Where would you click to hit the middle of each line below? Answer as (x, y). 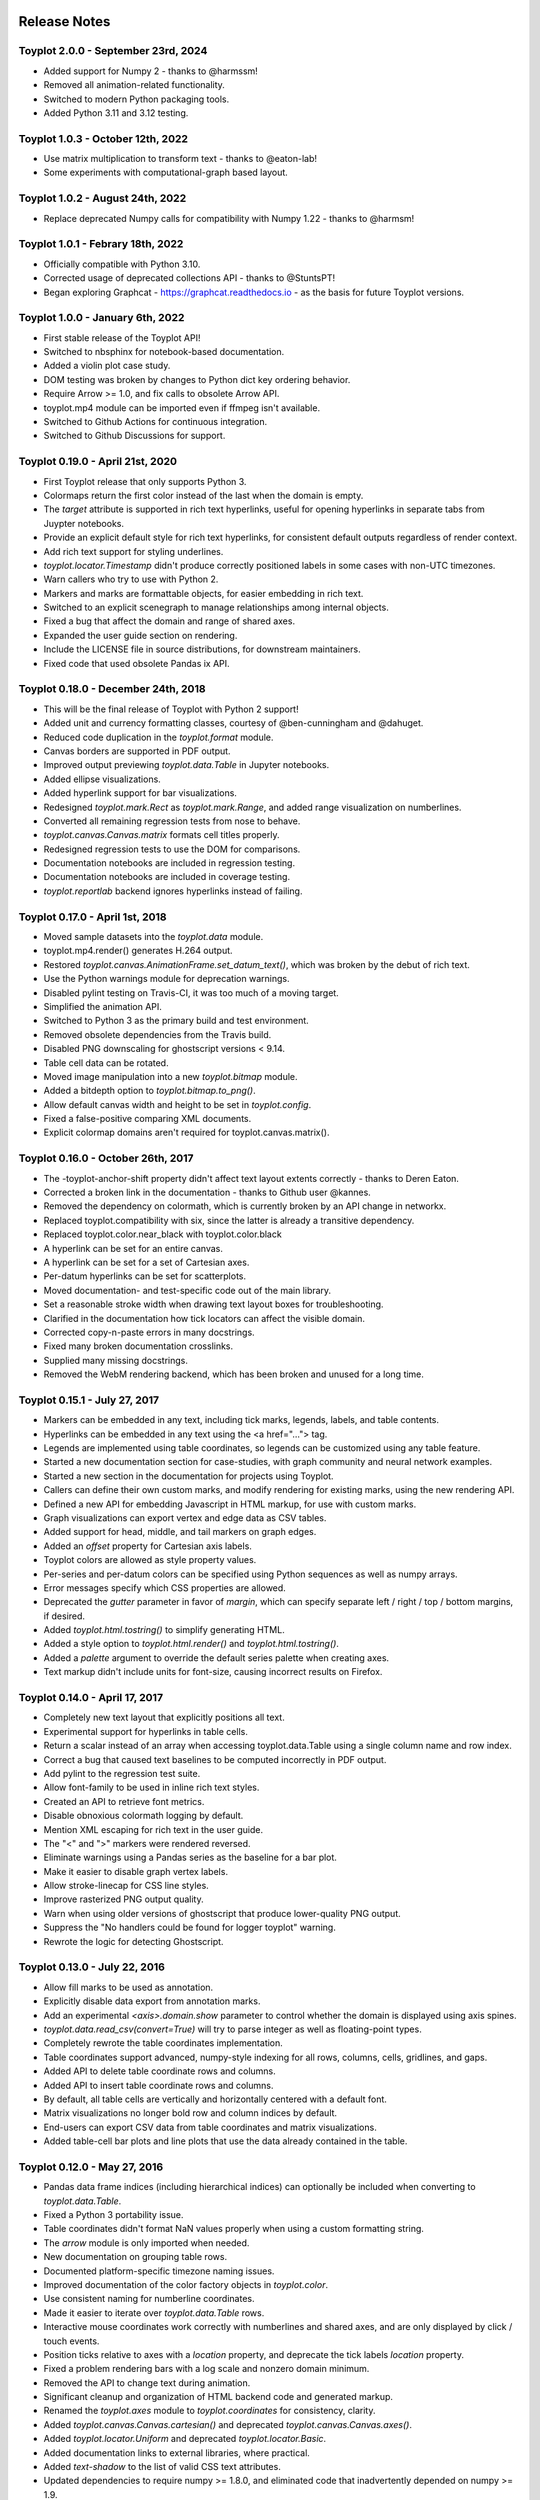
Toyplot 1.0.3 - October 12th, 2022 (103, 138)
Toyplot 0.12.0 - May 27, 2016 (91, 2167)
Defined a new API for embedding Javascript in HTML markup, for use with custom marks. (230, 1504)
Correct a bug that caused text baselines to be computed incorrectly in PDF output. (215, 1759)
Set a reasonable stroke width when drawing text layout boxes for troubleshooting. (213, 1304)
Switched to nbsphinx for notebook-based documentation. (164, 352)
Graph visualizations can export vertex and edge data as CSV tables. (185, 1517)
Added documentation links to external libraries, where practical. (176, 2452)
